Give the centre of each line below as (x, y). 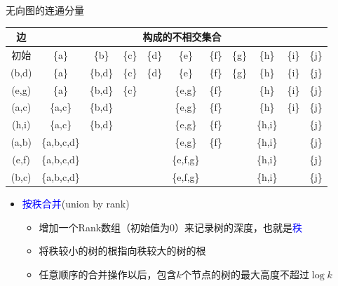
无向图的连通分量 (45, 10)
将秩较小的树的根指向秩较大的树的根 (122, 251)
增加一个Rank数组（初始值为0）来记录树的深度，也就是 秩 (171, 227)
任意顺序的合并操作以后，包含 (108, 274)
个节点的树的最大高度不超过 (245, 274)
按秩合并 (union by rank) (76, 203)
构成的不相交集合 (182, 37)
